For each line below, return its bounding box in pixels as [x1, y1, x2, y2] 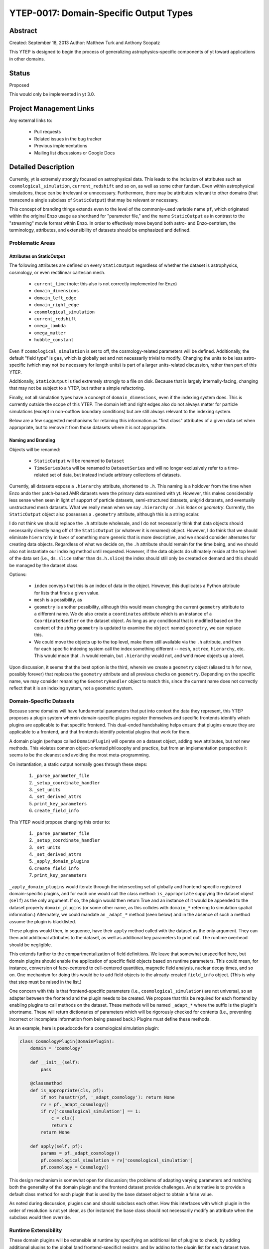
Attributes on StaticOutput [9, 253, 66, 259]
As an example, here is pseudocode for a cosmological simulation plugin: [9, 1025, 159, 1031]
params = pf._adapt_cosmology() [40, 1151, 120, 1156]
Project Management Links [9, 104, 95, 112]
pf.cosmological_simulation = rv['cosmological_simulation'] [40, 1157, 193, 1163]
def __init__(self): [30, 1060, 81, 1065]
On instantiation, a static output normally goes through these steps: [9, 761, 147, 767]
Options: [9, 572, 27, 578]
